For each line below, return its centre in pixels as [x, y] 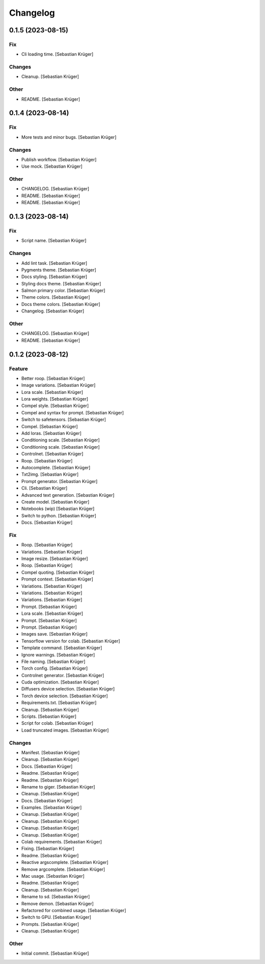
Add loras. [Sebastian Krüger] [52, 433]
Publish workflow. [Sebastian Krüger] [59, 159]
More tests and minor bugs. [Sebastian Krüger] [69, 137]
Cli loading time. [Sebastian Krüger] [57, 54]
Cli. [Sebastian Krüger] [44, 488]
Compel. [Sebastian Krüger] [50, 426]
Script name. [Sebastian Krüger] [54, 241]
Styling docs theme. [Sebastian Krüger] [61, 283]
